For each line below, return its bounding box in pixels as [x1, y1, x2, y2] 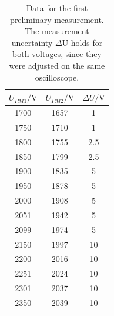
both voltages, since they [12, 48, 102, 60]
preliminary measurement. [10, 13, 104, 25]
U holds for [62, 36, 103, 48]
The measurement [25, 25, 89, 37]
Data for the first [26, 2, 88, 14]
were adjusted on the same [9, 59, 105, 71]
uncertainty [11, 36, 53, 48]
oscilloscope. [35, 71, 79, 83]
